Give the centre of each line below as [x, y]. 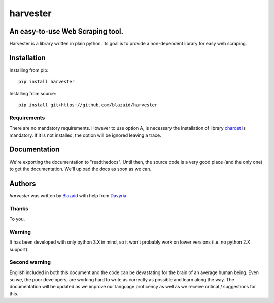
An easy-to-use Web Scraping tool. [66, 31]
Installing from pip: [29, 70]
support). [19, 249]
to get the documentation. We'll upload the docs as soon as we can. [80, 169]
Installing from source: [33, 93]
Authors [23, 183]
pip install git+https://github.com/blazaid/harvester [88, 105]
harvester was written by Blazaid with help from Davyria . [68, 195]
